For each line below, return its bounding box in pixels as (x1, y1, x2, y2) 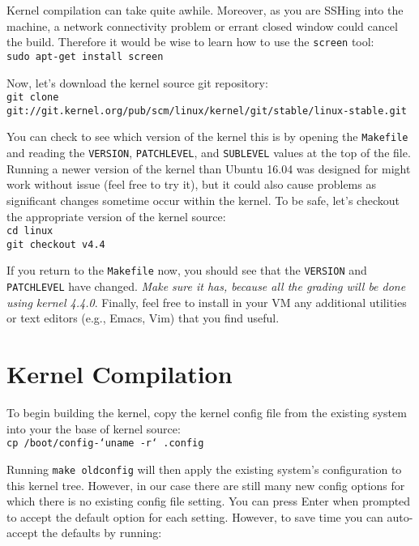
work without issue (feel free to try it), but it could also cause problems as (6, 176, 376, 193)
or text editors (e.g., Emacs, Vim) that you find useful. (6, 309, 280, 326)
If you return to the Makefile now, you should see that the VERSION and (6, 262, 367, 279)
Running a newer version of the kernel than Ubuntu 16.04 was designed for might (6, 160, 411, 177)
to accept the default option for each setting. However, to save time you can (6, 508, 383, 525)
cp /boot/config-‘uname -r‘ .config (6, 437, 204, 450)
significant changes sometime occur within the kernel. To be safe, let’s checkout (6, 191, 400, 208)
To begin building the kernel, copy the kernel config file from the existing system (6, 404, 407, 421)
